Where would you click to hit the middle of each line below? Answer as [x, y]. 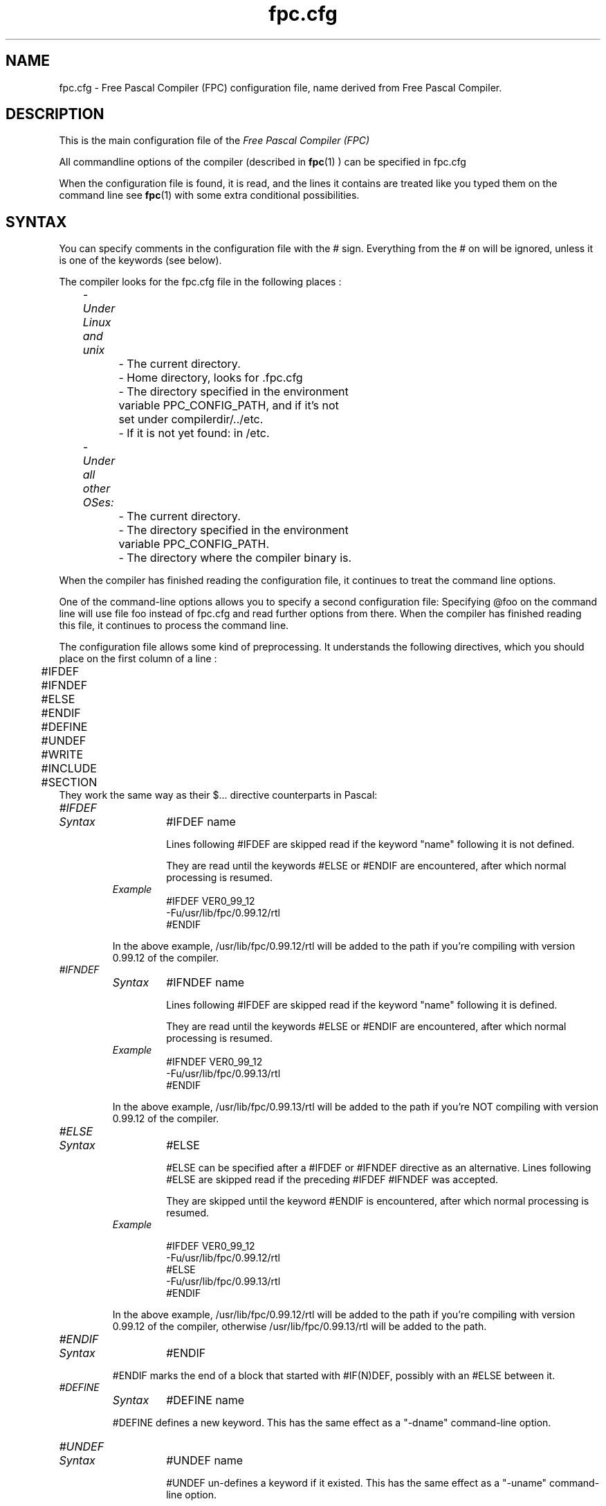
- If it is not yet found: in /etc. [194, 433]
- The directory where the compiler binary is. [235, 558]
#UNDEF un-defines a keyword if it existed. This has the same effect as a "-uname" [357, 1483]
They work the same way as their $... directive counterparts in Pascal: [218, 795]
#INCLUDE [69, 769]
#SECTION [69, 782]
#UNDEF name [205, 1461]
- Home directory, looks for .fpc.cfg [211, 378]
